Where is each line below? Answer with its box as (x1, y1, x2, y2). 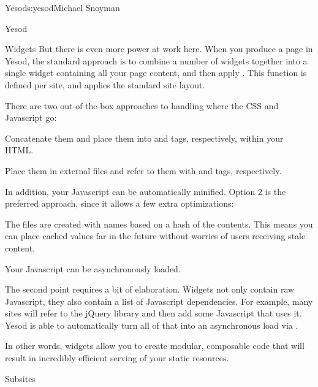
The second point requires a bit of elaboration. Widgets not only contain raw (5, 283, 295, 296)
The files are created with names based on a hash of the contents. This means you (5, 217, 313, 230)
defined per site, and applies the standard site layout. (5, 78, 205, 91)
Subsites (5, 372, 36, 385)
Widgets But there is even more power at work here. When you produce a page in (5, 42, 313, 55)
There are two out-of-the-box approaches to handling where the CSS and (5, 99, 279, 112)
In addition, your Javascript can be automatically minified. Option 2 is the (5, 185, 286, 197)
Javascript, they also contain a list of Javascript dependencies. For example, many (5, 294, 313, 307)
